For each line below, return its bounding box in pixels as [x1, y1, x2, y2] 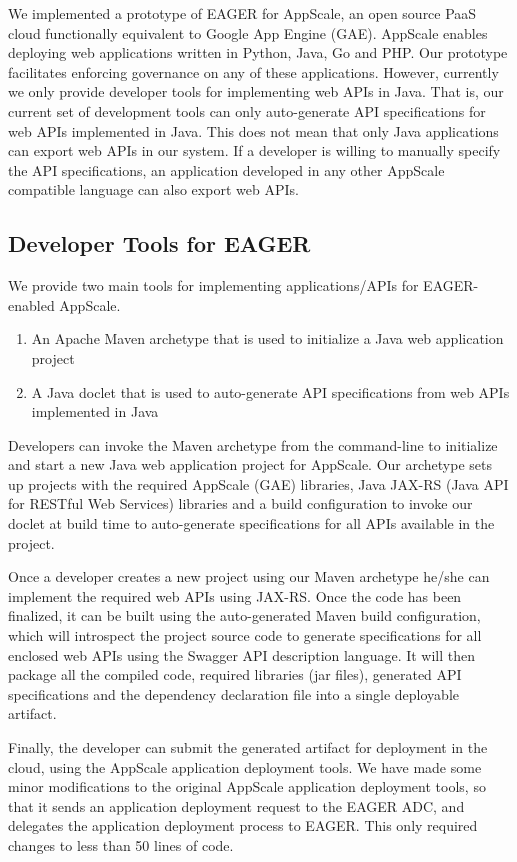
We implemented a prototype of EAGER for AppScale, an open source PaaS [8, 3, 477, 23]
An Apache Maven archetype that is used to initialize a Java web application [31, 328, 504, 349]
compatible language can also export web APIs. [8, 179, 299, 200]
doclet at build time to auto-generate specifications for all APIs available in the [8, 513, 495, 534]
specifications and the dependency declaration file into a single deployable [8, 683, 460, 704]
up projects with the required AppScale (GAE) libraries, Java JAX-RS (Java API [8, 473, 509, 494]
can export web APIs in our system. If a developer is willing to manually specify [8, 140, 501, 161]
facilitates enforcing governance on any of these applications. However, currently [8, 61, 499, 82]
